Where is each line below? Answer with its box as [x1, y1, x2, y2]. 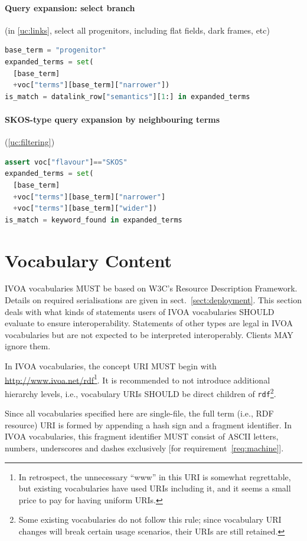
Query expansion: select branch [5, 1, 135, 14]
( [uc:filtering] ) [5, 136, 55, 148]
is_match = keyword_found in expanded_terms [5, 215, 182, 224]
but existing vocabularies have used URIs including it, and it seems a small [18, 482, 291, 494]
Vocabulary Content [5, 248, 172, 272]
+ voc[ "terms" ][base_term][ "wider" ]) [13, 204, 157, 213]
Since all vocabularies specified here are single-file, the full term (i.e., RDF [5, 407, 274, 419]
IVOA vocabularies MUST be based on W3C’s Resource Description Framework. [5, 282, 298, 294]
